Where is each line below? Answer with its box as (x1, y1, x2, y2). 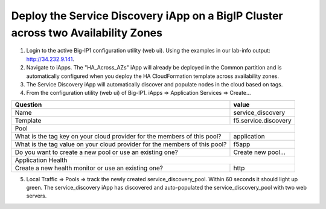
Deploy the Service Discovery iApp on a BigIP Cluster (11, 9, 283, 22)
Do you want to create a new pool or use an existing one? (14, 148, 178, 156)
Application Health (14, 156, 68, 164)
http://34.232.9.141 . (26, 55, 75, 63)
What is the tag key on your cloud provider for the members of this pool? (14, 132, 222, 140)
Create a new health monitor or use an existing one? (14, 164, 163, 172)
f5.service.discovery (233, 116, 292, 124)
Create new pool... (233, 148, 286, 156)
